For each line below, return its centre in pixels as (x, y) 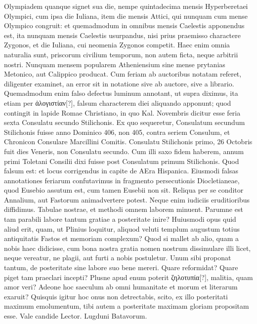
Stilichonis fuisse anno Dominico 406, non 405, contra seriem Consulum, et (117, 132)
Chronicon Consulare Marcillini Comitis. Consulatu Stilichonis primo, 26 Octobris (128, 142)
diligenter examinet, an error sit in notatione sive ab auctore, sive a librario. (119, 83)
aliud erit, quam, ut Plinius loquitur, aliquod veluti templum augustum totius (122, 228)
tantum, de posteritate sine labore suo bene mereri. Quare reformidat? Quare (121, 267)
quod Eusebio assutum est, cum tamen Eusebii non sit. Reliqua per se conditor (124, 190)
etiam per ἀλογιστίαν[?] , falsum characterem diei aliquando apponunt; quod (118, 102)
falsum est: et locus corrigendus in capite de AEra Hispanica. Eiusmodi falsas (121, 171)
